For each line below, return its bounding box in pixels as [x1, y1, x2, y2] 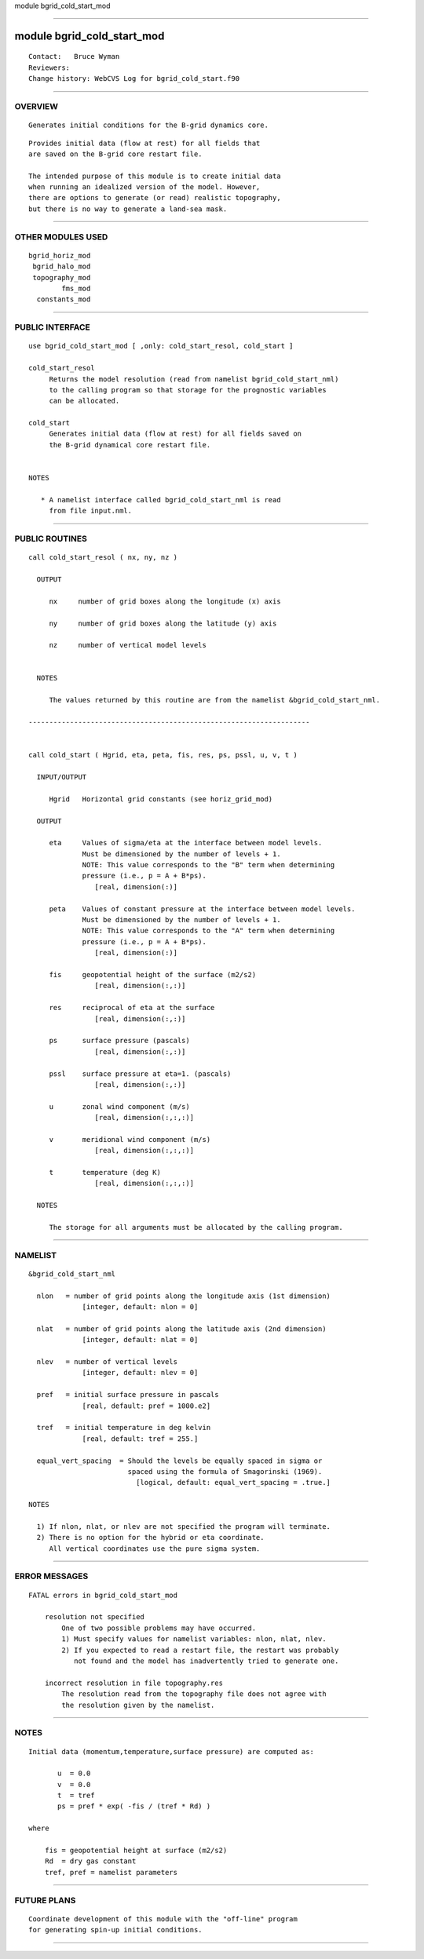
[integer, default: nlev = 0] [82, 1368, 199, 1377]
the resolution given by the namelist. [61, 1700, 215, 1709]
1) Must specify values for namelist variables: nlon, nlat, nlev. [61, 1635, 327, 1643]
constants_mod [36, 295, 91, 304]
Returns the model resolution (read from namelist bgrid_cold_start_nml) [49, 374, 339, 384]
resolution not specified [44, 1613, 145, 1622]
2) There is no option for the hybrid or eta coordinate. [36, 1533, 265, 1542]
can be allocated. [49, 396, 120, 406]
